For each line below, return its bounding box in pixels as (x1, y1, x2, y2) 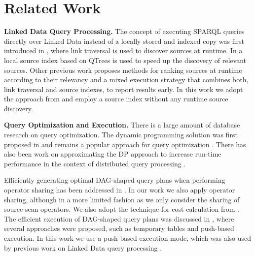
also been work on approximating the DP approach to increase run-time (4, 149, 221, 159)
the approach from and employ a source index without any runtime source (4, 94, 228, 104)
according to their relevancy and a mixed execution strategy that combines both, (4, 74, 249, 85)
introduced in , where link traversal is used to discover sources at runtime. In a (4, 45, 243, 56)
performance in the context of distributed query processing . (4, 158, 186, 168)
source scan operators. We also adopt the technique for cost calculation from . (4, 204, 239, 214)
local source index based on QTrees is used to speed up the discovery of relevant (4, 55, 247, 65)
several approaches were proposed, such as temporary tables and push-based (4, 223, 234, 233)
